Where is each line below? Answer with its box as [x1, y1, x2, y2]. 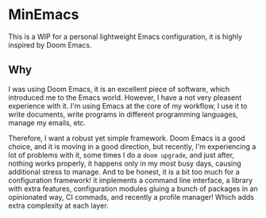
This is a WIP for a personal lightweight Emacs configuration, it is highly [8, 32, 243, 41]
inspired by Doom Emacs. [8, 40, 92, 49]
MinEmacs [8, 6, 79, 24]
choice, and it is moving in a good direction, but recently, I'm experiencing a [8, 141, 256, 151]
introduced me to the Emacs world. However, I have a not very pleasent [8, 93, 242, 102]
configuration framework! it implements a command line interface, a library [8, 175, 253, 185]
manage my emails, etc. [8, 117, 86, 128]
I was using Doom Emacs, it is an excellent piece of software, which [8, 84, 230, 94]
